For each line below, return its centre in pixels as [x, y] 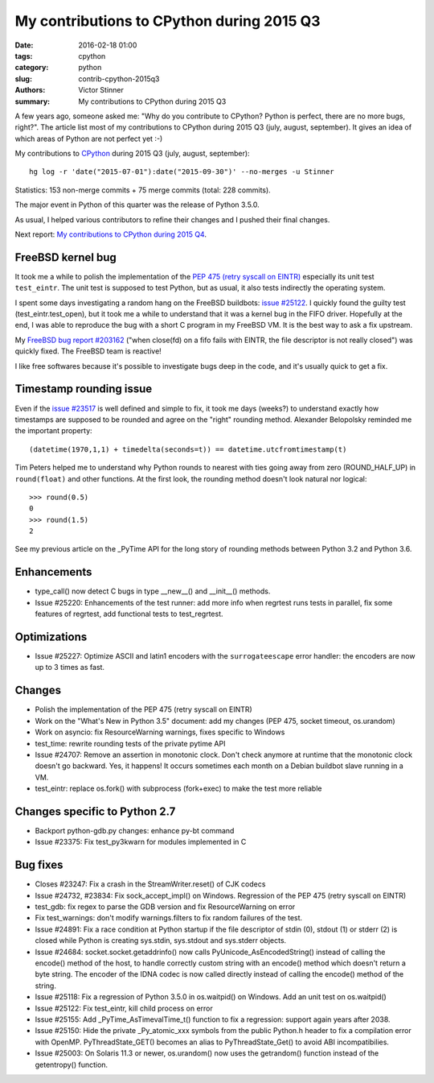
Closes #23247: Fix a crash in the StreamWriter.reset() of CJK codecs [150, 884]
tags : [24, 56]
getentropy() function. [72, 1064]
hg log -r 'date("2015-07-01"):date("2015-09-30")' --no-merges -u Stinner [182, 172]
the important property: [53, 431]
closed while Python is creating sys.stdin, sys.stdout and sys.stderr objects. [161, 940]
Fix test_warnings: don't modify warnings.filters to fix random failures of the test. [169, 918]
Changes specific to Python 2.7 [95, 811]
